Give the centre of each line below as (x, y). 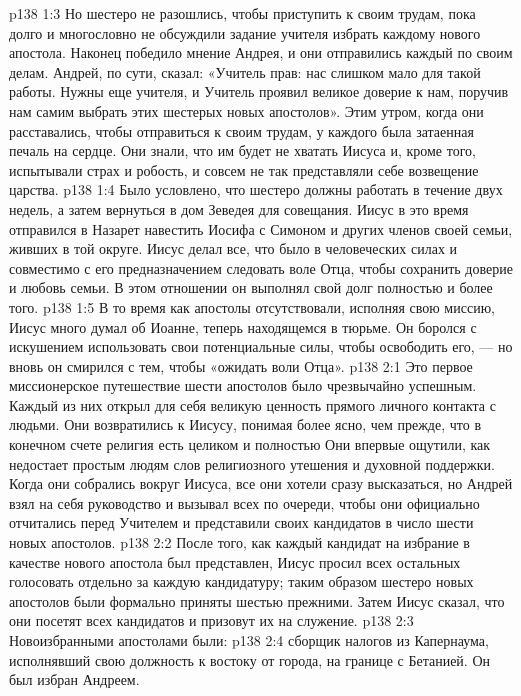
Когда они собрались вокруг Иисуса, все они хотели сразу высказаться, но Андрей (261, 483)
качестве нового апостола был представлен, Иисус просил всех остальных (235, 561)
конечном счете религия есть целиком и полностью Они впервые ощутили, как (250, 444)
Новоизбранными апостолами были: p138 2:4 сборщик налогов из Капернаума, (249, 640)
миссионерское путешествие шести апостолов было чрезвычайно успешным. (243, 385)
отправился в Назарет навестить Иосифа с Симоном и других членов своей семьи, (261, 228)
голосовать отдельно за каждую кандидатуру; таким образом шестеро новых (241, 581)
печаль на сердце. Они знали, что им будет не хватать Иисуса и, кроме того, (242, 150)
